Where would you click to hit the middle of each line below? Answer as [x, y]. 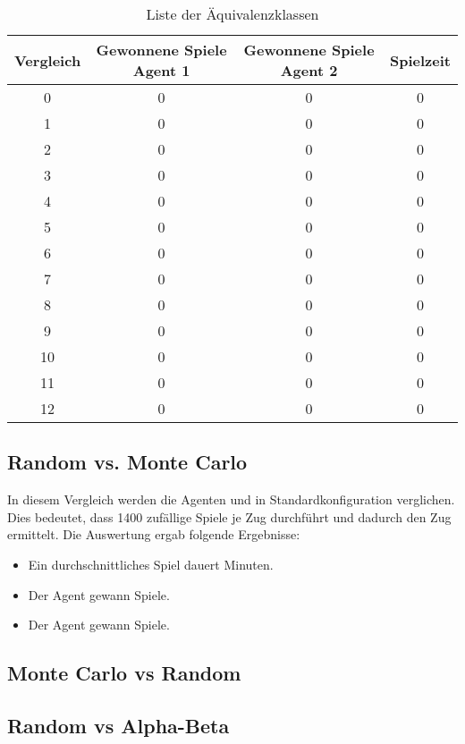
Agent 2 [309, 70]
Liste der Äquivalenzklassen [232, 14]
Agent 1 [161, 70]
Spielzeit [420, 60]
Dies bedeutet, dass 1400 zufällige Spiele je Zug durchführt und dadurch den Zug [229, 516]
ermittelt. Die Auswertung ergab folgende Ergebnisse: [154, 534]
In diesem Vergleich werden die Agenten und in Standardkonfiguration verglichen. [231, 499]
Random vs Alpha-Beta [118, 725]
